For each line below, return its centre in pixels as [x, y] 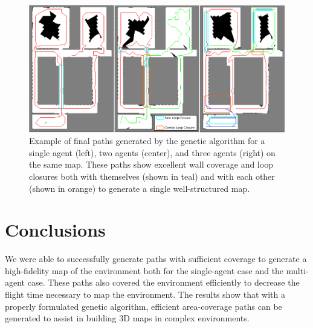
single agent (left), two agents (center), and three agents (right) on [152, 152]
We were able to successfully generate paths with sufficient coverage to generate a [156, 259]
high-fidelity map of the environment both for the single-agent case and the [144, 270]
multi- [297, 270]
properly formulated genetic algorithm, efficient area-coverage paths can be [144, 306]
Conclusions [55, 230]
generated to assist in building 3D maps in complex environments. [127, 318]
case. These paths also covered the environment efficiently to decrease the [163, 282]
